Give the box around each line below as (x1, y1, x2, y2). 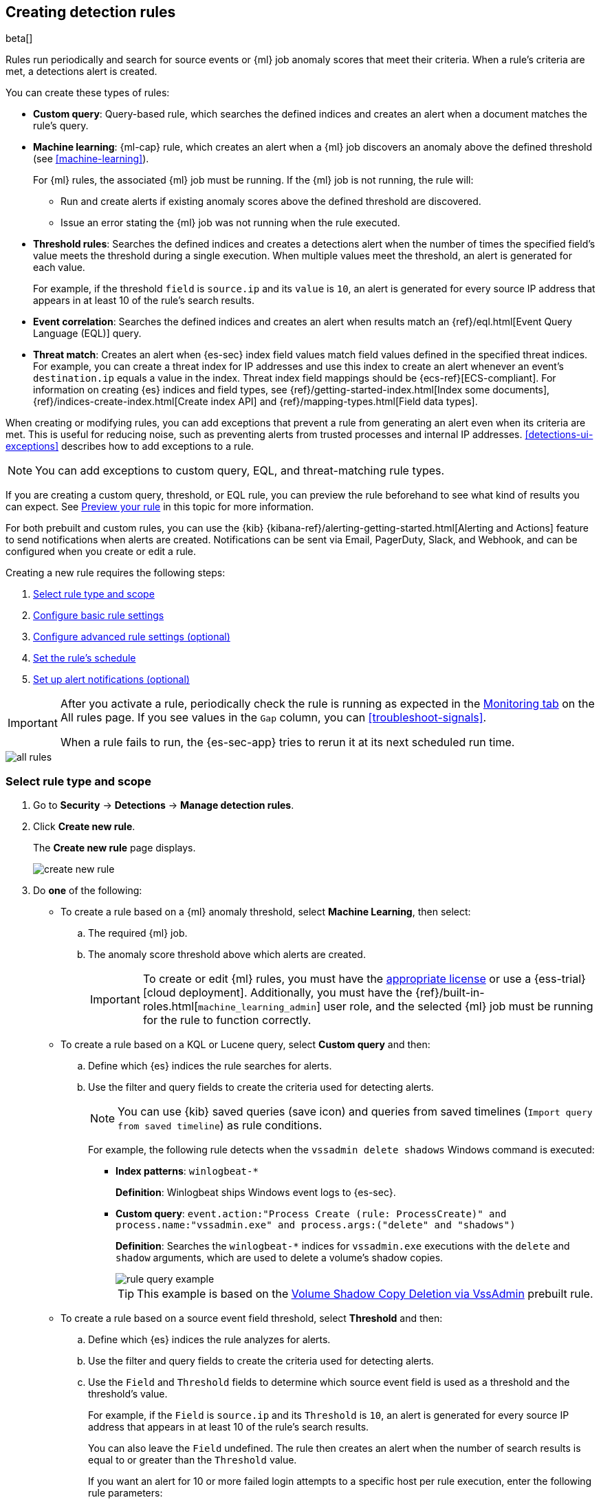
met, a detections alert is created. (6, 65, 157, 78)
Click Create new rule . (33, 820, 135, 833)
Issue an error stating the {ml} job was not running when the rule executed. (61, 217, 400, 229)
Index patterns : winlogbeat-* (116, 1165, 259, 1177)
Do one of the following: (33, 884, 142, 897)
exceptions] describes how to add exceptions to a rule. (6, 440, 254, 453)
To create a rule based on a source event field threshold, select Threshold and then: (61, 1312, 443, 1325)
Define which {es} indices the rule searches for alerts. (88, 1060, 332, 1072)
